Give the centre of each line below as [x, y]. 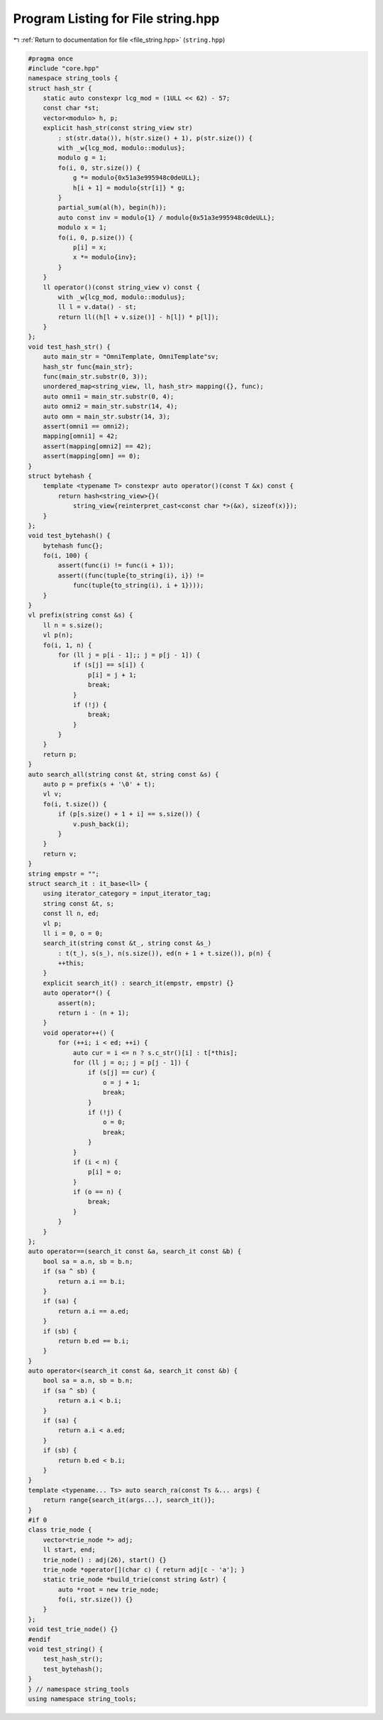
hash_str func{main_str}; [88, 367]
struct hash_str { [60, 88]
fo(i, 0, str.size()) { [99, 168]
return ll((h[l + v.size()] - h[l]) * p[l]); [138, 317]
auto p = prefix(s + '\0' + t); [99, 784]
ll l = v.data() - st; [98, 307]
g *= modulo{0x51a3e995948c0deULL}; [137, 178]
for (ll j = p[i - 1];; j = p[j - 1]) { [129, 655]
